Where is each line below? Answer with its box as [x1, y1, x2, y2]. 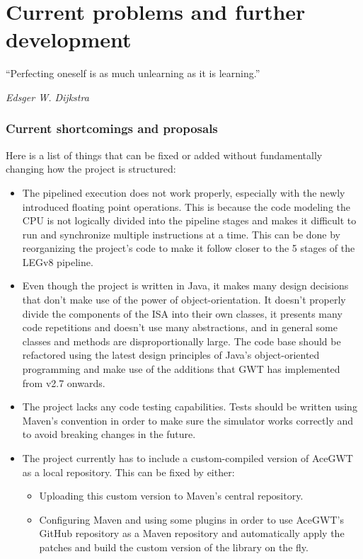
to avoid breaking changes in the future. [22, 427, 196, 442]
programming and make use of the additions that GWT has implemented [22, 362, 340, 376]
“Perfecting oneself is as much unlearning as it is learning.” [6, 66, 260, 81]
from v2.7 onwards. [22, 375, 105, 390]
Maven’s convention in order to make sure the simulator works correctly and [22, 413, 354, 427]
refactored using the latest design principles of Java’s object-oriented [22, 347, 320, 362]
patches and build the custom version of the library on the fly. [39, 539, 309, 554]
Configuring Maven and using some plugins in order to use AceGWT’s [39, 512, 344, 526]
